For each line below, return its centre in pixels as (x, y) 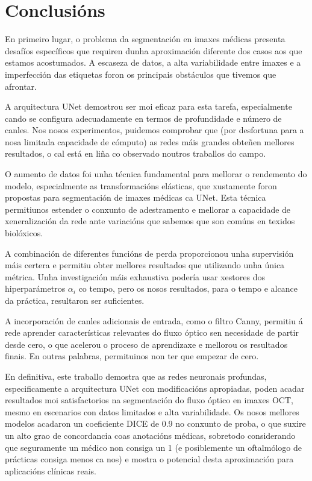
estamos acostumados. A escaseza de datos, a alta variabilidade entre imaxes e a (153, 62)
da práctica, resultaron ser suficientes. (75, 300)
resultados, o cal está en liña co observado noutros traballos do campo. (136, 153)
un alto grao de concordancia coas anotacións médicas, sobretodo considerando (150, 435)
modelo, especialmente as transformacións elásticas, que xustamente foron (141, 185)
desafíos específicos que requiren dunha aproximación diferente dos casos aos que (154, 50)
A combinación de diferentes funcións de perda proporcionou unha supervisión (149, 253)
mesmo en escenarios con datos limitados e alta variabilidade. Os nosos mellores (152, 411)
